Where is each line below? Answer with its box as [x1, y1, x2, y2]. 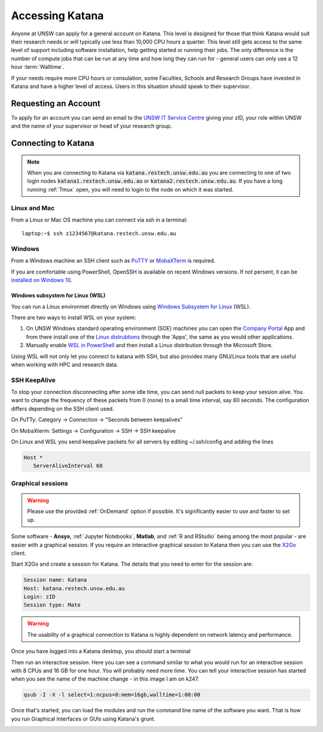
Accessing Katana [11, 9, 104, 22]
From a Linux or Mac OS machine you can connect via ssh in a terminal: [11, 216, 188, 223]
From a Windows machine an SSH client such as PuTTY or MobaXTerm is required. [11, 257, 215, 265]
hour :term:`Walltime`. [11, 63, 65, 71]
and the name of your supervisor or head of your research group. [11, 123, 172, 130]
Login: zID [23, 593, 56, 600]
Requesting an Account [11, 98, 101, 108]
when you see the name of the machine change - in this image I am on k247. [11, 675, 200, 682]
